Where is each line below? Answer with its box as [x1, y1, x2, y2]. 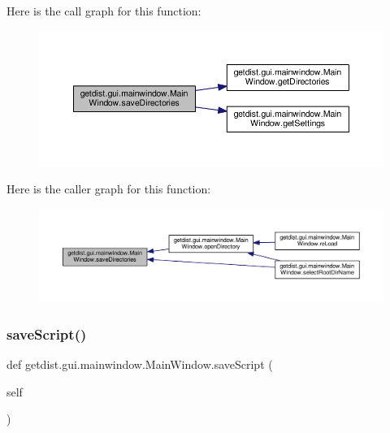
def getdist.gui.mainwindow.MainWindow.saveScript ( [6, 356, 273, 373]
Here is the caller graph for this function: [6, 180, 211, 197]
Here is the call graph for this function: [6, 2, 201, 19]
